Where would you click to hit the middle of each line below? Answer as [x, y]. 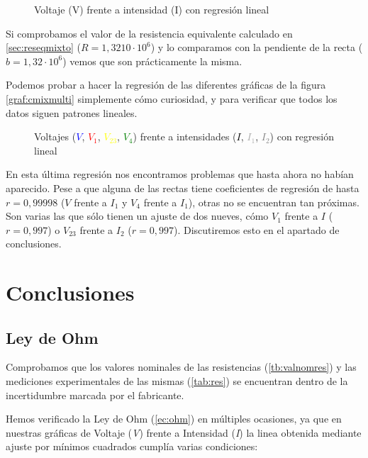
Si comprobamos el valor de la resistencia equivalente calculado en [149, 33]
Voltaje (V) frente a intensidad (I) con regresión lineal [152, 9]
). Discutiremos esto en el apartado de [256, 229]
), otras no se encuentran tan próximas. [274, 202]
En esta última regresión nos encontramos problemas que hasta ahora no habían [180, 174]
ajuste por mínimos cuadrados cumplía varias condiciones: [132, 446]
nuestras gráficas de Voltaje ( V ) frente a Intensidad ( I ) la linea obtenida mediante [184, 432]
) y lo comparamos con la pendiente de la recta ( [257, 47]
